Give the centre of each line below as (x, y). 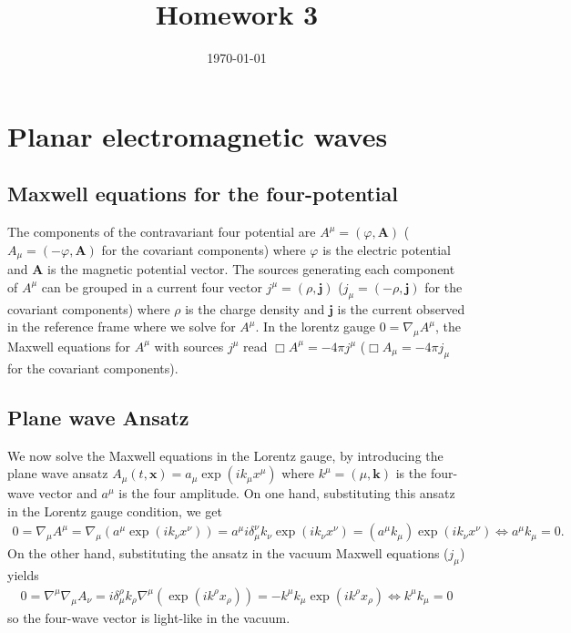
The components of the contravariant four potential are (162, 232)
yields (23, 575)
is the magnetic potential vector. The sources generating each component (251, 269)
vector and (68, 493)
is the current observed (401, 308)
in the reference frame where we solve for (122, 327)
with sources (189, 346)
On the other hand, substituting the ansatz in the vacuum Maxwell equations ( (228, 553)
